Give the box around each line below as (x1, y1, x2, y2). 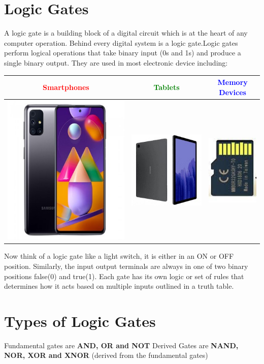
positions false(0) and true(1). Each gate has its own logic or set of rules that (4, 270, 244, 281)
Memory (217, 77, 248, 87)
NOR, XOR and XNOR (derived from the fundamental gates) (4, 350, 208, 360)
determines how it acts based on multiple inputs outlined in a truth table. (4, 281, 234, 291)
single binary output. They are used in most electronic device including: (4, 57, 228, 68)
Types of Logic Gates (4, 310, 156, 331)
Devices (219, 86, 246, 97)
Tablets (153, 81, 180, 92)
